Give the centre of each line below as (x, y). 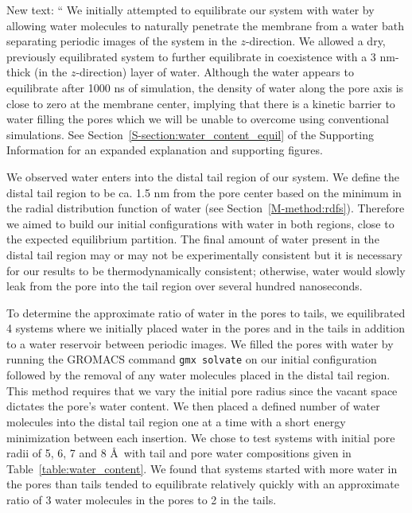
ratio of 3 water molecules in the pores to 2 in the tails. (142, 499)
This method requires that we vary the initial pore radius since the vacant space (202, 390)
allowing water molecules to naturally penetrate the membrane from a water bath (206, 25)
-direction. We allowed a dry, (315, 41)
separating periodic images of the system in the (122, 41)
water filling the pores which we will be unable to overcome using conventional (198, 119)
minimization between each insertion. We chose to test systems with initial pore (201, 437)
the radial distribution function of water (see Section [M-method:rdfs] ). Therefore (206, 208)
